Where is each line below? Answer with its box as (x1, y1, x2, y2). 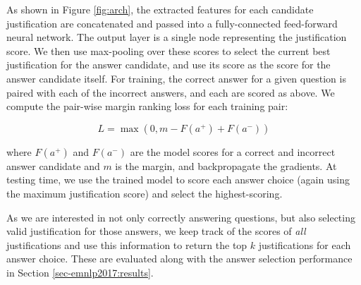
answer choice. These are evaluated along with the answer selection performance (6, 251, 353, 266)
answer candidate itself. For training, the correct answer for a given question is (6, 71, 346, 85)
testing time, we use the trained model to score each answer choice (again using (6, 172, 350, 187)
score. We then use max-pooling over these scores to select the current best (6, 43, 331, 58)
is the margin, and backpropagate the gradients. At (115, 158, 337, 173)
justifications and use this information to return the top (6, 237, 247, 252)
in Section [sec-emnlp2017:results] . (6, 265, 154, 279)
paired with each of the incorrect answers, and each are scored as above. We (6, 85, 335, 99)
